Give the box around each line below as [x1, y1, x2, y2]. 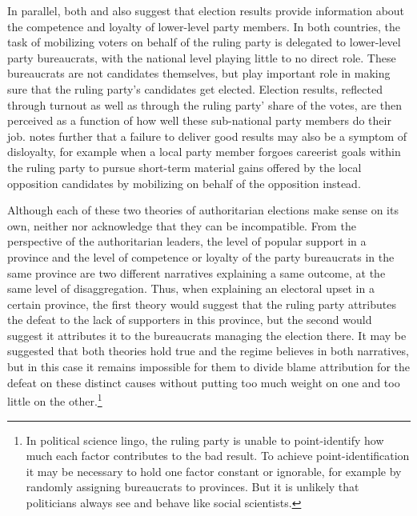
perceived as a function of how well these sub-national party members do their [7, 112, 391, 129]
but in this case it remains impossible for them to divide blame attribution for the [7, 358, 411, 375]
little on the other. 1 [7, 390, 102, 409]
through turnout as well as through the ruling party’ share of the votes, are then [7, 96, 402, 113]
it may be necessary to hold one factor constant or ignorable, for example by [26, 462, 402, 479]
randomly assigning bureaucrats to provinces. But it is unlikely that [26, 478, 359, 495]
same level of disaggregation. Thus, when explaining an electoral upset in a [7, 280, 375, 297]
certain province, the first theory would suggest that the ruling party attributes [7, 295, 396, 312]
